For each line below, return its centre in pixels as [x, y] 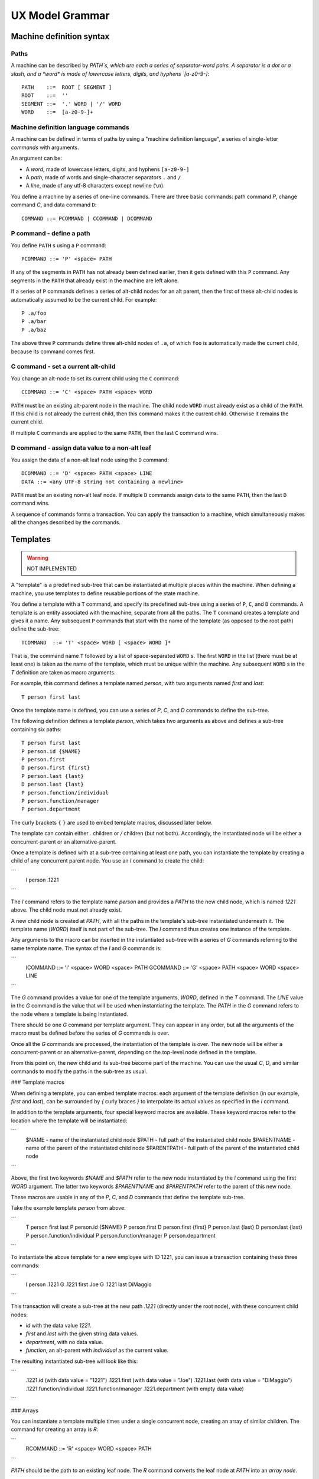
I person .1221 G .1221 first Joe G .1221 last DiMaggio [89, 1284]
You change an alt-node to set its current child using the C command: [95, 378]
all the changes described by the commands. [66, 522]
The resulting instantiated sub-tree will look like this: [74, 1361]
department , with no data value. [64, 1342]
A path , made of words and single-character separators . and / [103, 177]
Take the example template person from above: [69, 1208]
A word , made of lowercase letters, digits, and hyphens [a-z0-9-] [108, 169]
